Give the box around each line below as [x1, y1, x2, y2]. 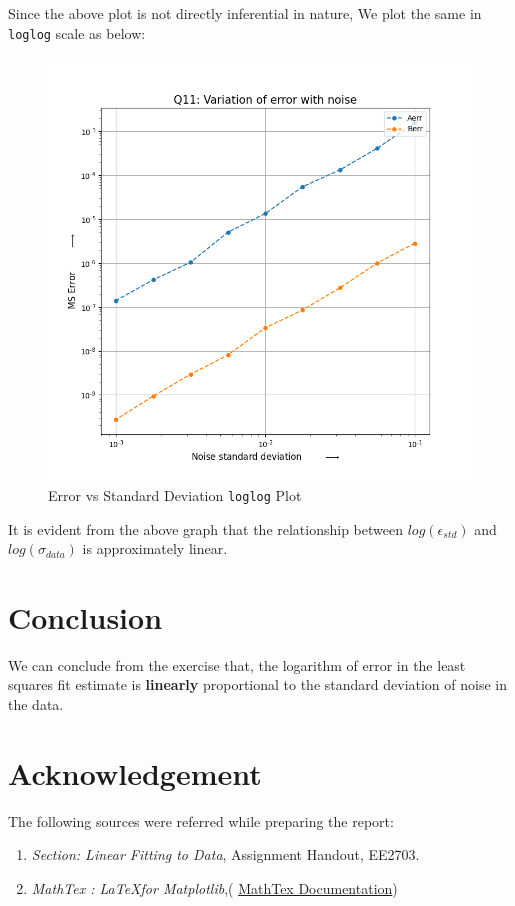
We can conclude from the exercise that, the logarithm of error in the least [8, 654, 466, 675]
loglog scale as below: [8, 22, 146, 43]
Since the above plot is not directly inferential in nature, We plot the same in [8, 3, 482, 23]
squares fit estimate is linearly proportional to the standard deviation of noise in [8, 674, 507, 695]
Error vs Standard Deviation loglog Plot [48, 484, 302, 505]
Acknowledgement [8, 752, 262, 793]
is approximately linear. [82, 538, 228, 559]
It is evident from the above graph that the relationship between [8, 518, 403, 539]
